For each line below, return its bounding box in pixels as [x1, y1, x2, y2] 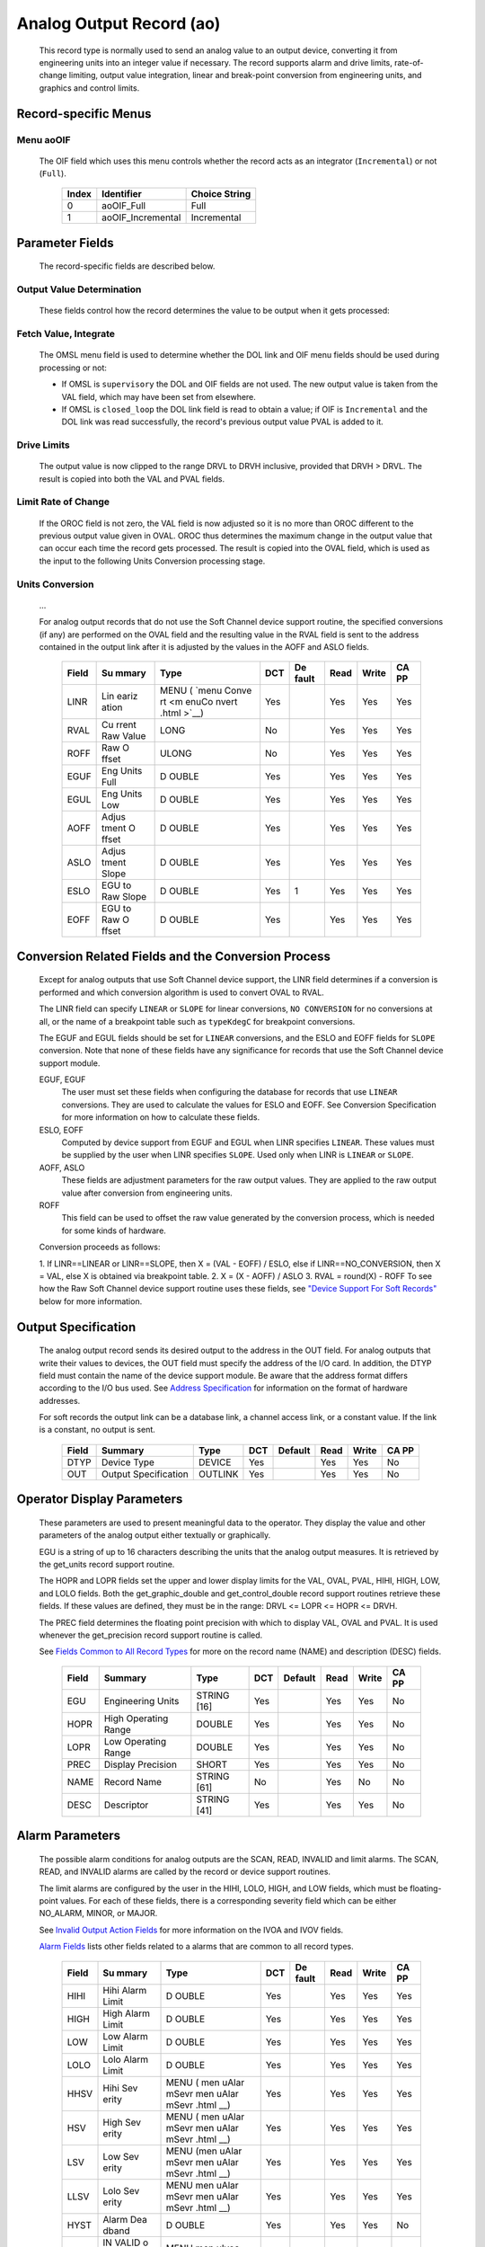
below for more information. [39, 1295, 143, 1307]
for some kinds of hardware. [61, 1225, 166, 1236]
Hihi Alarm [102, 1984, 147, 1996]
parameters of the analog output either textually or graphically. [39, 1530, 271, 1541]
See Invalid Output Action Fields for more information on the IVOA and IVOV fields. [39, 1924, 344, 1935]
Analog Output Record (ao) [16, 13, 221, 33]
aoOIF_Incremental [101, 211, 181, 224]
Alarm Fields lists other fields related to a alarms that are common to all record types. [39, 1941, 354, 1952]
